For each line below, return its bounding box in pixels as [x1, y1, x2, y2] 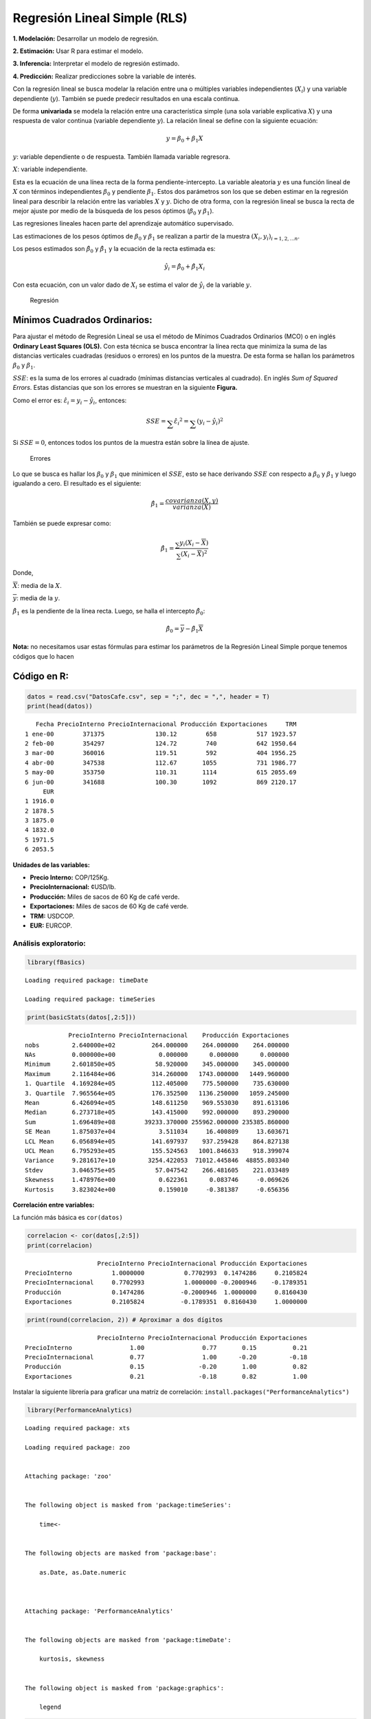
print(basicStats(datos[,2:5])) [27, 1014, 137, 1021]
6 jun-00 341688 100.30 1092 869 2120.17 [25, 778, 297, 786]
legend [38, 1703, 62, 1711]
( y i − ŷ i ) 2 [196, 416, 223, 426]
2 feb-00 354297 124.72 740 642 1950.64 [25, 739, 297, 747]
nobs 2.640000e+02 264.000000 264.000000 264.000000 [25, 1041, 290, 1049]
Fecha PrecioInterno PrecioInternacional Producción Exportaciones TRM [35, 721, 297, 728]
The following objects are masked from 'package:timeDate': [25, 1636, 232, 1643]
